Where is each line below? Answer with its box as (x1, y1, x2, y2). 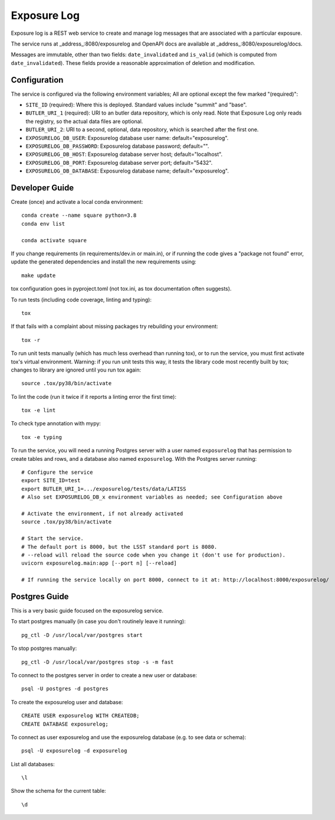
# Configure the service (21, 469, 93, 476)
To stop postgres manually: (11, 645, 77, 652)
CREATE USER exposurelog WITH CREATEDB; (21, 712, 140, 719)
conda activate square (21, 237, 87, 243)
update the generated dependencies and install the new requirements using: (11, 258, 197, 265)
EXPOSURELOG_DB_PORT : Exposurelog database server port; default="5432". (25, 159, 213, 166)
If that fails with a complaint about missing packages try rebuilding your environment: (11, 323, 218, 330)
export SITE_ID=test (21, 477, 81, 484)
